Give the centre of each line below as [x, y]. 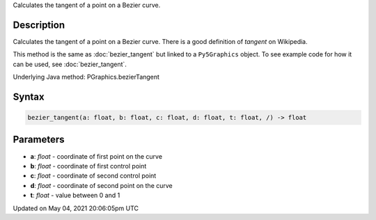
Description [39, 25]
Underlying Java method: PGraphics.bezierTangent [86, 77]
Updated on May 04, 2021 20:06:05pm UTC [76, 208]
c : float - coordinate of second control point [93, 176]
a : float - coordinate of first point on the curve [96, 156]
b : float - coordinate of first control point [88, 166]
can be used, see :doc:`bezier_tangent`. [70, 64]
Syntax [29, 96]
